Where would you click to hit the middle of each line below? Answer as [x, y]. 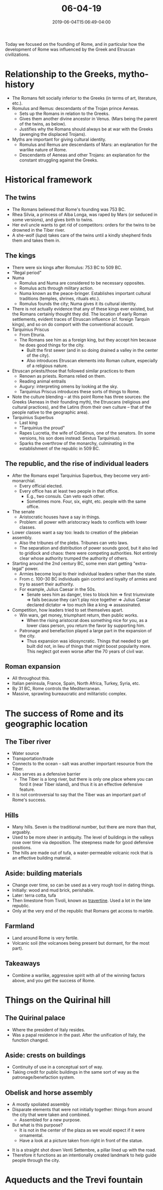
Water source [25, 753]
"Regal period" [27, 273]
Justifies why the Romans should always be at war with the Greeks [86, 129]
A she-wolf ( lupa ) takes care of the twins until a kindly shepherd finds [82, 235]
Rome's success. [29, 800]
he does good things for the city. [52, 345]
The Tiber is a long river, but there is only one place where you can [86, 779]
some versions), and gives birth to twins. [53, 220]
